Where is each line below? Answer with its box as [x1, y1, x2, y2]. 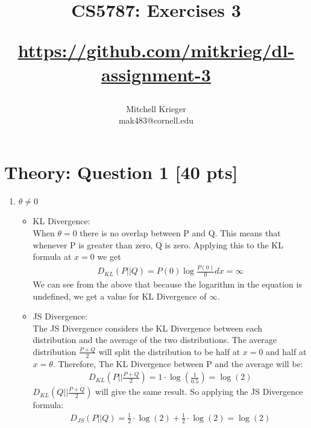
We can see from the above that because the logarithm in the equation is [33, 278, 302, 291]
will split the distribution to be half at [98, 345, 240, 357]
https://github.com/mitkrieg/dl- [17, 38, 295, 63]
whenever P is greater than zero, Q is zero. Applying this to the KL [33, 238, 283, 251]
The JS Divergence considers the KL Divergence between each [33, 321, 263, 334]
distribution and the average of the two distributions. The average [33, 333, 277, 346]
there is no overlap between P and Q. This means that [80, 227, 281, 239]
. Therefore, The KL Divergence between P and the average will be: [52, 357, 303, 370]
